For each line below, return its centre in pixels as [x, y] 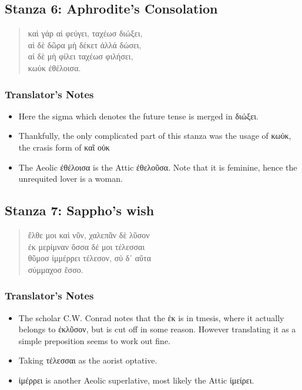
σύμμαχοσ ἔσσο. [56, 269]
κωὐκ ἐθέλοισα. [54, 67]
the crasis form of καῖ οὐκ [64, 147]
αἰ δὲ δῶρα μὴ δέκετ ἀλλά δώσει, [85, 44]
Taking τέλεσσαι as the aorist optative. [88, 360]
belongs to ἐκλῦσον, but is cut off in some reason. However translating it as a [157, 329]
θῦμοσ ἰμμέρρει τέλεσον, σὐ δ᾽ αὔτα [89, 258]
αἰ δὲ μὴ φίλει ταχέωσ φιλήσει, [80, 56]
